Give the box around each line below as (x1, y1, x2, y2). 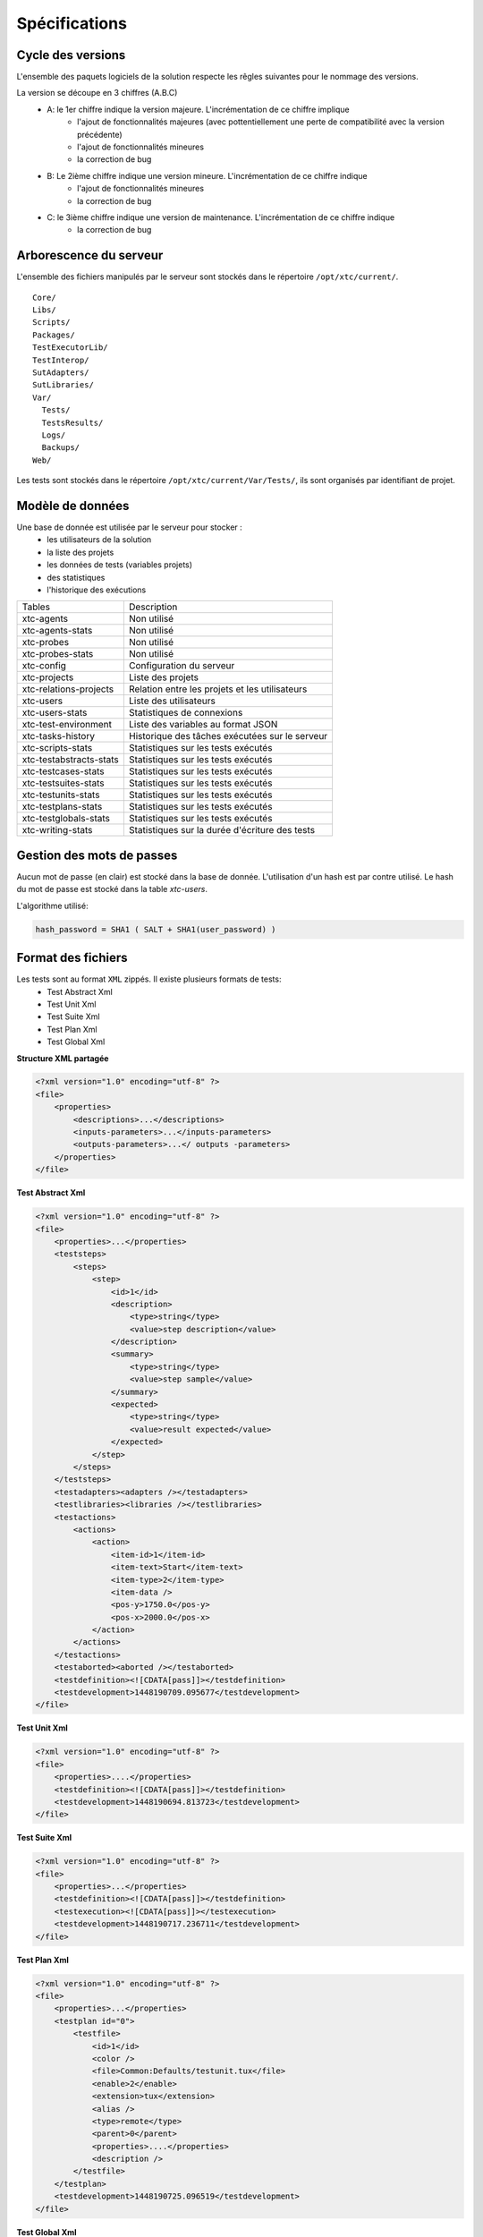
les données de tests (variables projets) (47, 559, 192, 570)
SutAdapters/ (32, 368, 89, 378)
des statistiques (47, 572, 106, 583)
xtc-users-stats (21, 707, 88, 719)
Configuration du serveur (128, 659, 235, 672)
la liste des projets (47, 547, 114, 557)
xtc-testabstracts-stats (21, 753, 120, 766)
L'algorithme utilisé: (16, 900, 89, 911)
